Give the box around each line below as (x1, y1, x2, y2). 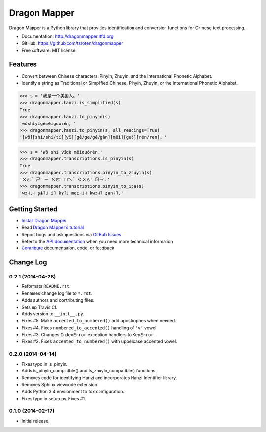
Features (9, 60, 37, 68)
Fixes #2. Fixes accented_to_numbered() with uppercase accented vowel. (21, 339, 177, 344)
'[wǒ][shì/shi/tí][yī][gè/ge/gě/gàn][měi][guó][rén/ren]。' (19, 134, 167, 140)
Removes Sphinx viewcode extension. (21, 381, 99, 387)
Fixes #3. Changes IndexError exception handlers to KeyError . (21, 332, 155, 338)
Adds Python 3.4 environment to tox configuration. (21, 389, 125, 395)
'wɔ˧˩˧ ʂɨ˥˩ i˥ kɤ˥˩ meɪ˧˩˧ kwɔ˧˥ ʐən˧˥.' (19, 190, 124, 196)
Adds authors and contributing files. (21, 297, 95, 303)
